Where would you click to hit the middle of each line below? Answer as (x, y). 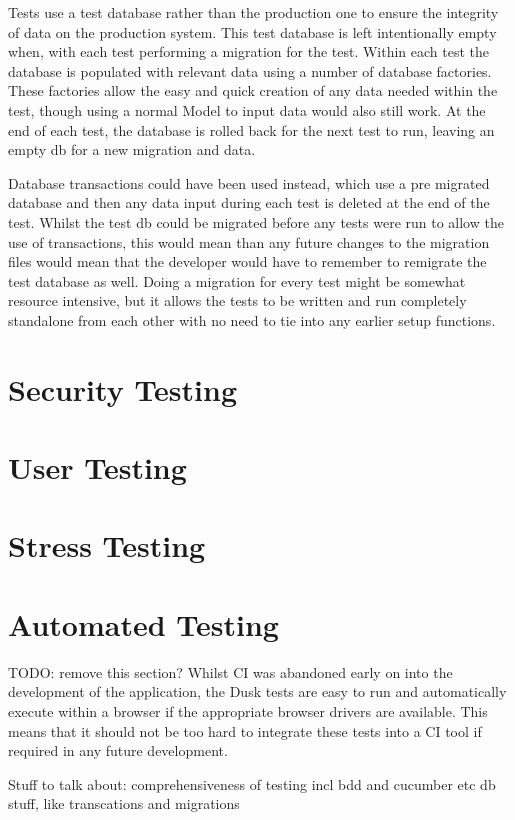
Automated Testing (143, 623)
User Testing (97, 467)
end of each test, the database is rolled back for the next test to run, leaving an (251, 129)
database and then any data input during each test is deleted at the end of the (249, 202)
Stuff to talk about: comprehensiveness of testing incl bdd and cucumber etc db (252, 783)
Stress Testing (107, 545)
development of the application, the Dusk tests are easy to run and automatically (257, 691)
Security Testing (123, 388)
